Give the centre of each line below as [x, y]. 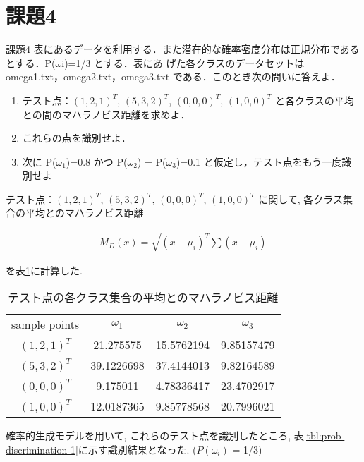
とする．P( [31, 62]
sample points [45, 324]
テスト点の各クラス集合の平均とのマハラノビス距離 [143, 298]
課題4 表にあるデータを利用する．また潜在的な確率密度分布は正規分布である [183, 49]
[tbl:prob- [324, 436]
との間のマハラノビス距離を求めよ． [106, 114]
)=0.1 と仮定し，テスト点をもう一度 [259, 161]
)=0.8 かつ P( [97, 161]
